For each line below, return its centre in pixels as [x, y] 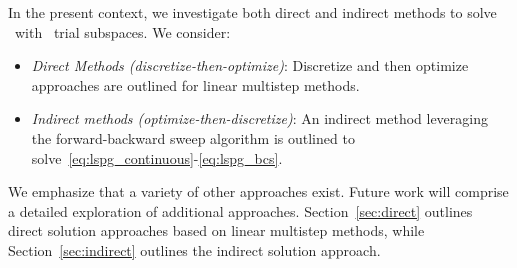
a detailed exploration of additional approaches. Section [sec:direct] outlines [240, 210]
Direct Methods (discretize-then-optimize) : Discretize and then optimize [250, 65]
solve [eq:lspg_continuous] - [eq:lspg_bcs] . [157, 157]
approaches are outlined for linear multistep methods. [195, 84]
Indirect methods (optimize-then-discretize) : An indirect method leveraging [260, 118]
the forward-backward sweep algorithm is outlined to [193, 137]
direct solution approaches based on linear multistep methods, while [216, 230]
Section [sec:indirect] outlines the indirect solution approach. [194, 249]
